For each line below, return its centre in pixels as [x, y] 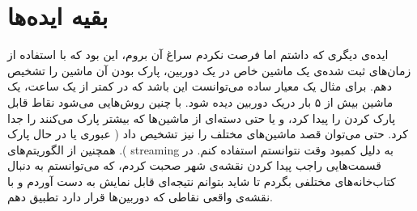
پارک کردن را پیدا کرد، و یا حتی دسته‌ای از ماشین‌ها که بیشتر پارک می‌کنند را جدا [202, 118]
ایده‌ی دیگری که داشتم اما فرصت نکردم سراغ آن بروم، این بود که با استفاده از [198, 55]
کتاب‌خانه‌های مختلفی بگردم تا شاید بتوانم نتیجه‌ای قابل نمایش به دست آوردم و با [202, 181]
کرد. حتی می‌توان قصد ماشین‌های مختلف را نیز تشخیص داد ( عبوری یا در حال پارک [208, 134]
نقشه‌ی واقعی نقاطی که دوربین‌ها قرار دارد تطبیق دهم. [140, 197]
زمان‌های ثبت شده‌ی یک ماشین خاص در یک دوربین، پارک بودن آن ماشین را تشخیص [209, 70]
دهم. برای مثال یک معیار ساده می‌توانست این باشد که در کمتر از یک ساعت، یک [200, 86]
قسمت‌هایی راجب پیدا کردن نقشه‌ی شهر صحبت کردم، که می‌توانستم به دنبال [194, 165]
